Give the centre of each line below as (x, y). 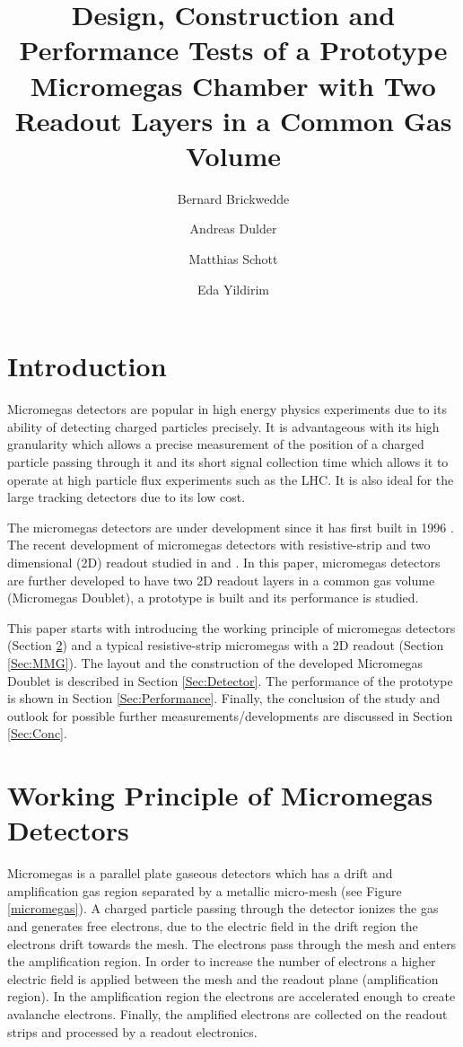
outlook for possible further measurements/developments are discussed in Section (230, 715)
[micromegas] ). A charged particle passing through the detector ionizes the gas (223, 908)
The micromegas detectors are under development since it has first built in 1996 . (231, 527)
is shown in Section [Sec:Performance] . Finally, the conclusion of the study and (224, 698)
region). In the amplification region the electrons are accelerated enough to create (231, 996)
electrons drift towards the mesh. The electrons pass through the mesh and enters (232, 943)
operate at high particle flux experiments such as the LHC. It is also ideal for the (231, 479)
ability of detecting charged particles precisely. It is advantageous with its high (223, 426)
